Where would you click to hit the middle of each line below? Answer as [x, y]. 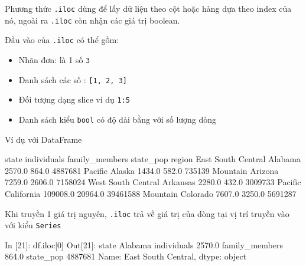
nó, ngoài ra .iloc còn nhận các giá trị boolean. [92, 20]
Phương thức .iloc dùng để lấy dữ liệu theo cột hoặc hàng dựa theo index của [148, 8]
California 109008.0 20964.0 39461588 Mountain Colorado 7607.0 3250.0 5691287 [151, 193]
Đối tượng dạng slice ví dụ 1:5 [74, 99]
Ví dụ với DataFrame [43, 139]
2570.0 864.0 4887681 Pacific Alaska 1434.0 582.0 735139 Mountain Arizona [142, 170]
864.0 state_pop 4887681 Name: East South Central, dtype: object [126, 256]
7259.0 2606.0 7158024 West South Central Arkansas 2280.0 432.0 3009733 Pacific [153, 182]
